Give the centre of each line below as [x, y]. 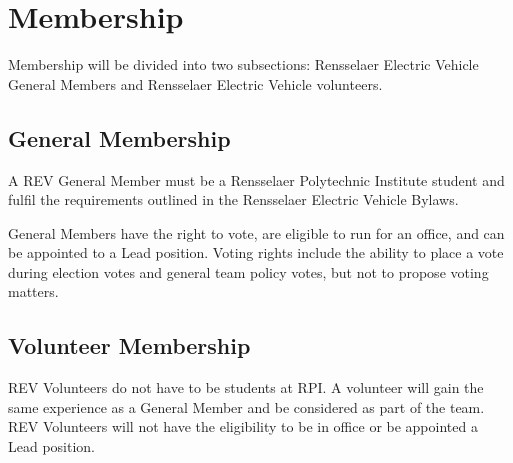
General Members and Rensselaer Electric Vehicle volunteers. [195, 83]
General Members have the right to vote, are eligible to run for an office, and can [256, 232]
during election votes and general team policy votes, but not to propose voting [248, 271]
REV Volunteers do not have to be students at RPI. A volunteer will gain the [246, 387]
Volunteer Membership [129, 345]
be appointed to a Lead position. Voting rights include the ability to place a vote [256, 252]
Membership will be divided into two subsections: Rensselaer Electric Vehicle [243, 64]
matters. [33, 291]
